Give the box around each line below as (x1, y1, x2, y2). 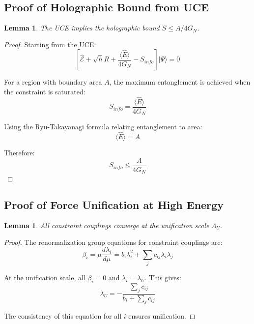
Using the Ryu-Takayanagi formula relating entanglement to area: (4, 121, 202, 132)
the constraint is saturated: (4, 86, 85, 96)
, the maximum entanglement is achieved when (109, 77, 251, 87)
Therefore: (4, 147, 35, 158)
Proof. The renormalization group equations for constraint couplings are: (4, 236, 223, 247)
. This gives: (144, 272, 181, 283)
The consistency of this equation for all (4, 311, 122, 321)
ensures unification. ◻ (128, 311, 196, 321)
